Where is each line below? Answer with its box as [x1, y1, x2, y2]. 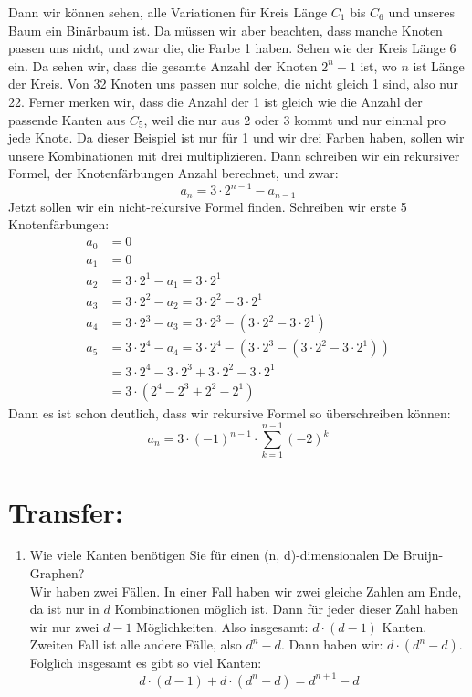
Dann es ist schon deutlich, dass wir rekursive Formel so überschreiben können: [8, 403, 451, 422]
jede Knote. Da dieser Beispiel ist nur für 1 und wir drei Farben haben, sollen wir [8, 128, 465, 147]
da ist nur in [29, 599, 100, 618]
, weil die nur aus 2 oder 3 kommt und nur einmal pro [143, 110, 446, 129]
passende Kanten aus [8, 110, 126, 129]
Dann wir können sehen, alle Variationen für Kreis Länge [8, 3, 328, 21]
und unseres [388, 3, 455, 21]
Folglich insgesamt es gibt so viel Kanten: [29, 653, 262, 672]
